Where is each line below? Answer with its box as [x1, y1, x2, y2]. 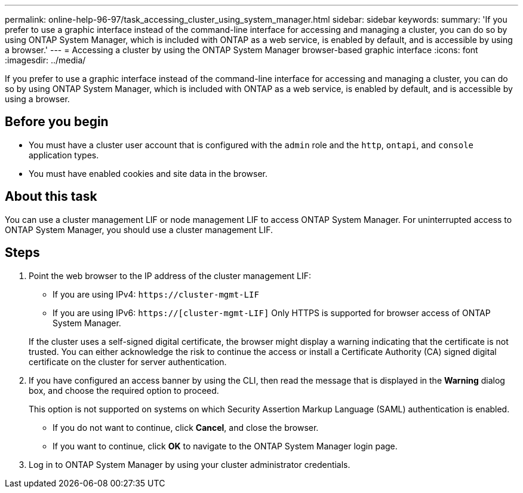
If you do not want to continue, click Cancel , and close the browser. [53, 422, 319, 433]
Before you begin [5, 114, 109, 130]
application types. [29, 149, 99, 160]
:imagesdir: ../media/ [5, 55, 86, 65]
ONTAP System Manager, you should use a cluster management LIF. [5, 224, 273, 235]
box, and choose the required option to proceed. [29, 385, 219, 396]
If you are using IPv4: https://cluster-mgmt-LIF [53, 289, 259, 299]
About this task [5, 189, 97, 204]
